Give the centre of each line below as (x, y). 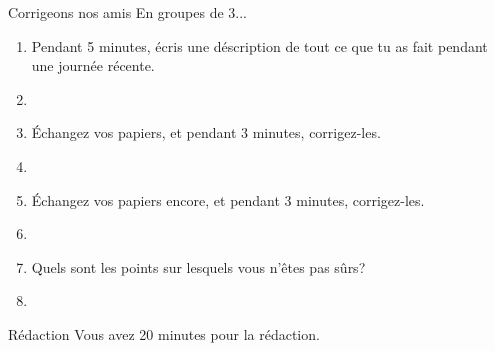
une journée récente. (93, 65)
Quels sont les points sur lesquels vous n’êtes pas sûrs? (198, 266)
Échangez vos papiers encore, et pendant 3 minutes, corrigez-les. (228, 199)
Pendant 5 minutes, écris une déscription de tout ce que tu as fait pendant (259, 45)
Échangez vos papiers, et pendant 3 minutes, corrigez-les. (206, 132)
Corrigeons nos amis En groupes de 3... (128, 12)
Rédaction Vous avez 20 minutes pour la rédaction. (164, 333)
